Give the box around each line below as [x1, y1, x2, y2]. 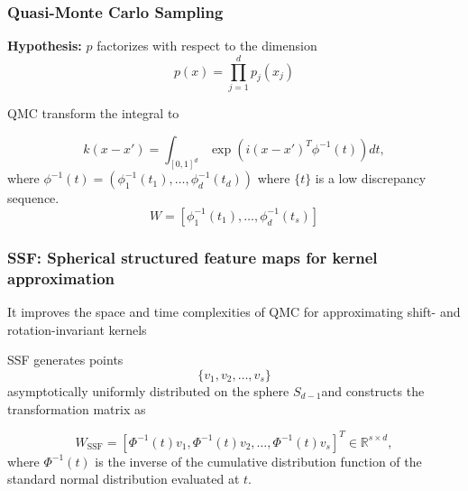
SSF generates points [7, 350, 124, 369]
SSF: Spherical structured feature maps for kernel [7, 245, 378, 268]
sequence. [7, 189, 60, 208]
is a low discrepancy [315, 169, 427, 188]
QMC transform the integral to [7, 103, 179, 122]
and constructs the [321, 381, 425, 400]
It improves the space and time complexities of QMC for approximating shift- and [7, 302, 461, 321]
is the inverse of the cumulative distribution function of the [95, 451, 422, 470]
